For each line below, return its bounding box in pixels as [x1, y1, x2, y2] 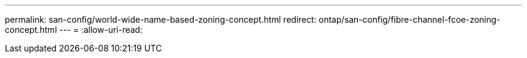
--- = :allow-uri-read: [59, 25, 143, 35]
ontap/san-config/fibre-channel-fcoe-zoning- [318, 14, 501, 25]
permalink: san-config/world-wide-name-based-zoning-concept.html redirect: [5, 14, 316, 25]
